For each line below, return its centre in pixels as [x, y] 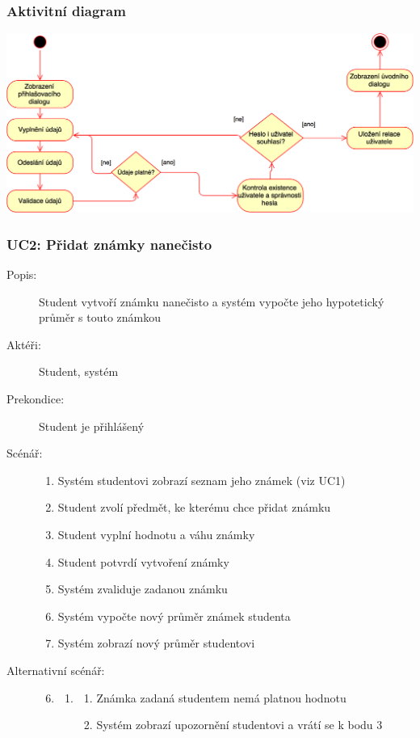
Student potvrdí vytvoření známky [143, 561]
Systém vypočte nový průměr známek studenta [174, 616]
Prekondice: [36, 398]
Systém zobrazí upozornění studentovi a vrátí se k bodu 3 [239, 725]
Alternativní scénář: [56, 670]
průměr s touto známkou [100, 317]
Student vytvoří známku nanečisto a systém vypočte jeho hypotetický [212, 301]
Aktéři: [24, 344]
